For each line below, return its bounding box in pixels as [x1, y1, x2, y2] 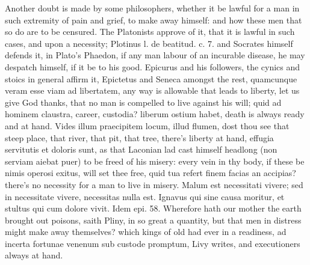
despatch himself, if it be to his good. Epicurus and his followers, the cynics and [5, 60, 300, 73]
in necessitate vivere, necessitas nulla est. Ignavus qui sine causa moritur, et [5, 190, 285, 203]
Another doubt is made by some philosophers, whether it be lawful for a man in [5, 2, 300, 14]
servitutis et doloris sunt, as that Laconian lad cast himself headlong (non [5, 143, 277, 156]
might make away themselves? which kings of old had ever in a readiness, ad [5, 225, 287, 238]
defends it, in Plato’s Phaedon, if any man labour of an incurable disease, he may [5, 49, 305, 61]
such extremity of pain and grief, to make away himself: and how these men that [5, 13, 302, 26]
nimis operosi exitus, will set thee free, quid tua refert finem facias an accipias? [5, 166, 296, 179]
